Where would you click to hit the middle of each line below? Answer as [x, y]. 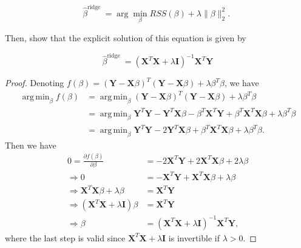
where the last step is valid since [65, 237]
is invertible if [194, 237]
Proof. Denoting [35, 83]
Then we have [31, 145]
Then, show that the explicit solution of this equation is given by [126, 37]
